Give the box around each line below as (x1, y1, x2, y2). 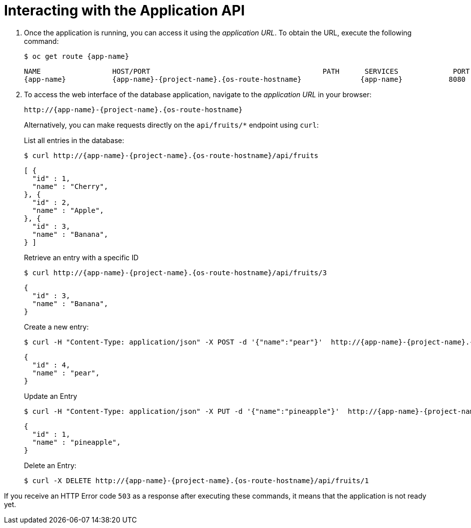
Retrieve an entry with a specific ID (24, 253, 139, 262)
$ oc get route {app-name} (24, 52, 129, 60)
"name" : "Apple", (32, 206, 104, 214)
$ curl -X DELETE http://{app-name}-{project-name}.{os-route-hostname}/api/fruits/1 (24, 476, 369, 485)
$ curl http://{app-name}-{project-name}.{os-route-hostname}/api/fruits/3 (24, 268, 327, 277)
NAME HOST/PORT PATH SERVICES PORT (24, 67, 470, 75)
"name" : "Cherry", (32, 182, 108, 190)
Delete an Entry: (24, 461, 77, 470)
